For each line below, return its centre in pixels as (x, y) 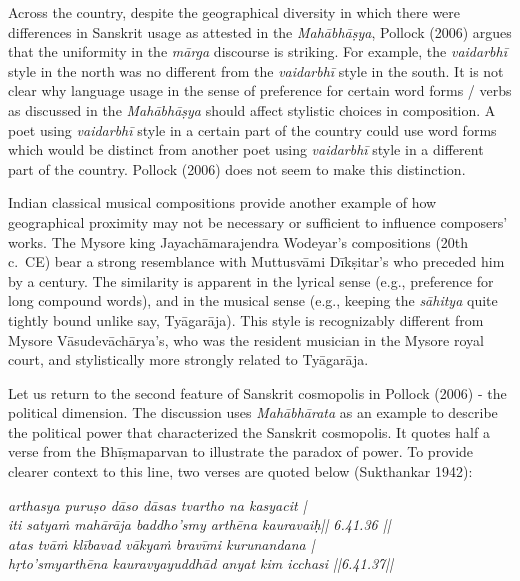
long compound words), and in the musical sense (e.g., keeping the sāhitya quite (253, 300)
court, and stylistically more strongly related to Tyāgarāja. (188, 359)
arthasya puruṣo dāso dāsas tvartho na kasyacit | (157, 504)
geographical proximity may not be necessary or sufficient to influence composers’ (258, 221)
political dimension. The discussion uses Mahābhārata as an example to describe (253, 412)
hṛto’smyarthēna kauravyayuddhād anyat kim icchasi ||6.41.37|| (201, 563)
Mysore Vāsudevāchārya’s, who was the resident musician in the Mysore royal (246, 339)
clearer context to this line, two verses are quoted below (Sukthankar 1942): (240, 471)
